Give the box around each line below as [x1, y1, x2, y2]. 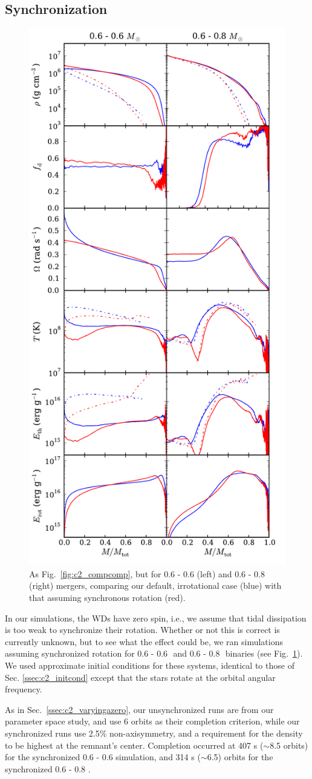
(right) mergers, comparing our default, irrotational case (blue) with [29, 579, 282, 592]
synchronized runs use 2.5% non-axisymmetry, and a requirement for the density [5, 726, 303, 739]
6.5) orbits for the [207, 751, 273, 763]
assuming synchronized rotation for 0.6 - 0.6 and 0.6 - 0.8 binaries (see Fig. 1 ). [5, 647, 303, 660]
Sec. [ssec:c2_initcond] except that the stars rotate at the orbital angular [5, 671, 276, 683]
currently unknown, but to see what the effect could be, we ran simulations [5, 635, 283, 648]
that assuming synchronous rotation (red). [29, 591, 186, 604]
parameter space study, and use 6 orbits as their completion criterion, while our [5, 715, 300, 728]
